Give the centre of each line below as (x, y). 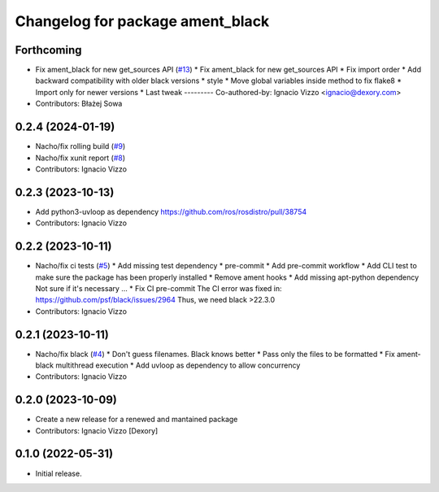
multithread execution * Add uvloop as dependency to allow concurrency (178, 365)
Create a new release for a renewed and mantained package (137, 420)
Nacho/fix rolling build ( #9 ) (80, 146)
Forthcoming (48, 50)
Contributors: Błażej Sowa (79, 104)
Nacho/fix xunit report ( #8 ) (80, 158)
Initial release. (59, 473)
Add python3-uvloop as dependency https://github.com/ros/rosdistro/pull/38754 (171, 211)
